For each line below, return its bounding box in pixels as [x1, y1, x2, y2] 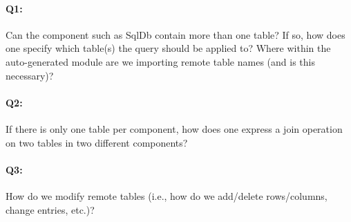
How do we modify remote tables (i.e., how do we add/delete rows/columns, [6, 188, 328, 203]
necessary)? [6, 68, 54, 82]
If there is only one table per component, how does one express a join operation [6, 121, 343, 136]
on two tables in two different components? [6, 135, 188, 149]
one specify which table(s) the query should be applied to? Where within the [6, 41, 331, 55]
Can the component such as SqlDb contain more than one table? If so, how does [6, 27, 345, 41]
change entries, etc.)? [6, 202, 95, 216]
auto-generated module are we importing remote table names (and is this [6, 54, 315, 68]
